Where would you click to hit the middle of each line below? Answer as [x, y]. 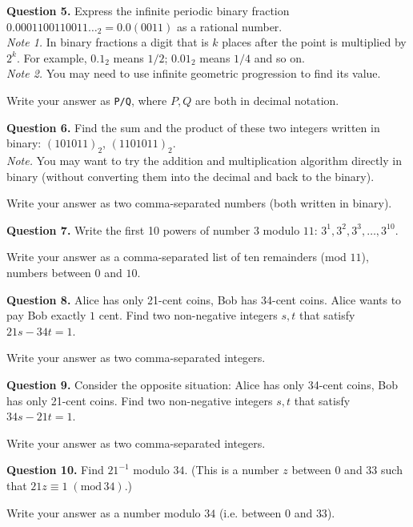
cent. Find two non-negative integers [188, 315]
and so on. [279, 57]
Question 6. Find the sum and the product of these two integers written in [193, 127]
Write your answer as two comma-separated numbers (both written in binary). [199, 203]
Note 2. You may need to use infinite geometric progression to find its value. [194, 73]
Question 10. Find [55, 470]
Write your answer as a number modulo [104, 512]
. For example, [52, 57]
